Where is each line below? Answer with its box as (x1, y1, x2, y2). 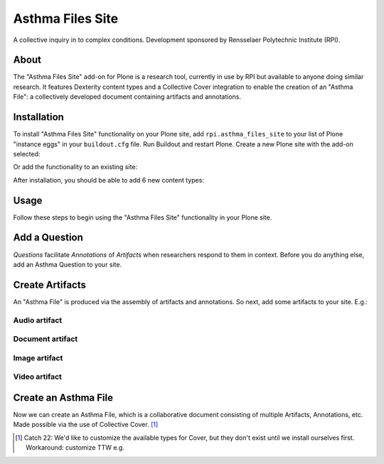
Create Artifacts (13, 279, 87, 291)
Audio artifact (13, 315, 63, 325)
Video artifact (13, 372, 62, 382)
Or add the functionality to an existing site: (13, 163, 138, 171)
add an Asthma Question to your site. (13, 260, 122, 269)
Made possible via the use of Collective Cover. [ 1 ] (13, 420, 159, 429)
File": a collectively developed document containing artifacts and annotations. (13, 92, 242, 101)
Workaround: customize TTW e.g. (26, 443, 124, 452)
